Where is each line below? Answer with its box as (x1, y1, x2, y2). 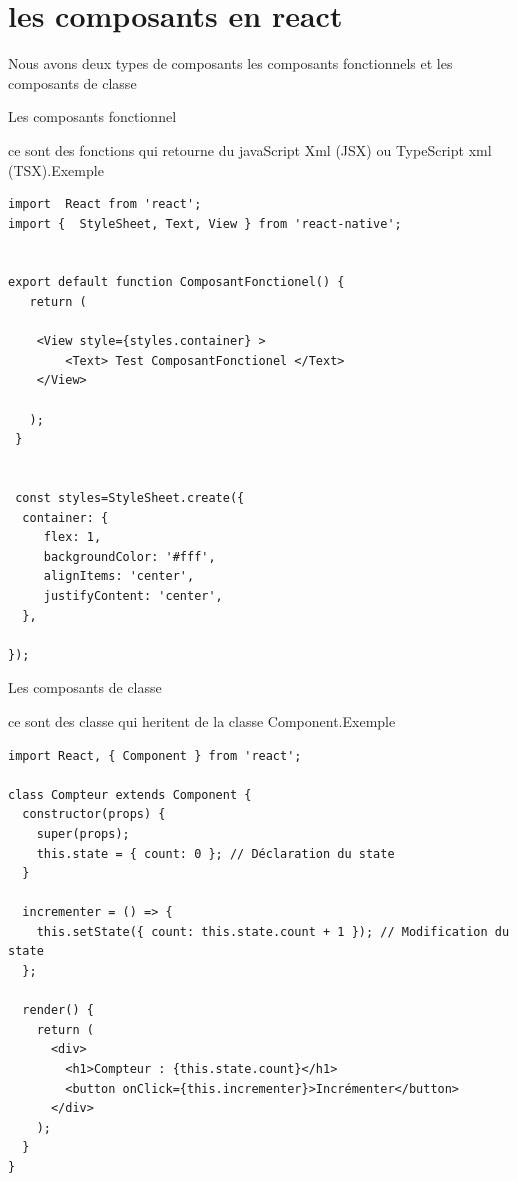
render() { (22, 1003, 94, 1018)
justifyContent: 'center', (43, 588, 223, 603)
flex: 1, (43, 530, 102, 545)
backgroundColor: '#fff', (43, 549, 216, 564)
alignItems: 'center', (43, 569, 195, 584)
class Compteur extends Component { (8, 787, 252, 802)
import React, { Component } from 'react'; (8, 748, 302, 763)
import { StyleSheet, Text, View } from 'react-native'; (8, 216, 402, 231)
